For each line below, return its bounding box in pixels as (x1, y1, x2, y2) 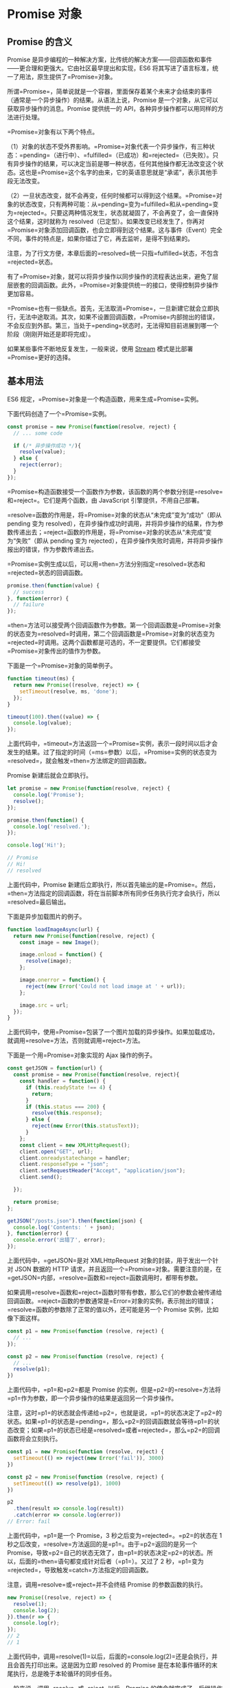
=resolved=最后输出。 (7, 897, 70, 906)
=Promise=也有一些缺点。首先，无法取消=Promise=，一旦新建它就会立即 (7, 304, 214, 312)
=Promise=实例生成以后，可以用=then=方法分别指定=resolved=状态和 (7, 559, 206, 568)
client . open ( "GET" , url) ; (19, 1148, 94, 1155)
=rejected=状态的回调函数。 (7, 568, 87, 576)
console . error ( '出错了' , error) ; (13, 1237, 106, 1244)
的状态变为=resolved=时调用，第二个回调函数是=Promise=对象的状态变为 (7, 629, 215, 638)
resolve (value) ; (19, 448, 67, 455)
